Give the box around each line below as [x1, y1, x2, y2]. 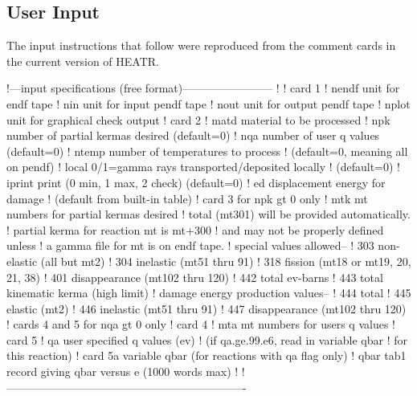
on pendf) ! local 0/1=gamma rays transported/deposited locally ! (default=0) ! [6, 158, 401, 175]
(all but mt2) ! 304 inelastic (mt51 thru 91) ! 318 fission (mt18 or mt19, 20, [40, 252, 411, 269]
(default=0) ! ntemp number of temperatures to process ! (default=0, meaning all [6, 142, 408, 159]
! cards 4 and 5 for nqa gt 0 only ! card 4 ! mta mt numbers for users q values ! [6, 316, 395, 333]
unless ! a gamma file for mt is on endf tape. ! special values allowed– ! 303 [6, 237, 374, 254]
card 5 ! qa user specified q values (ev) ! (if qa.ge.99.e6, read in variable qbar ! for [6, 331, 408, 348]
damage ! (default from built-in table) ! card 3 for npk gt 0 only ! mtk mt [6, 190, 368, 206]
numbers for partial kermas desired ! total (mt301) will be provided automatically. [6, 206, 411, 222]
